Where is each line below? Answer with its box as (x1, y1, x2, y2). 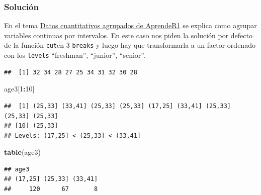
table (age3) (4, 147, 41, 157)
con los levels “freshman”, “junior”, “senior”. (4, 50, 145, 60)
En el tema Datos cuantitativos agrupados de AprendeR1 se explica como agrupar (4, 20, 257, 31)
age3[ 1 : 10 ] (4, 83, 35, 94)
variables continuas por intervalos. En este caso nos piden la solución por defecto (4, 30, 252, 40)
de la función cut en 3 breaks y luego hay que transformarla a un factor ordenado (4, 40, 255, 50)
